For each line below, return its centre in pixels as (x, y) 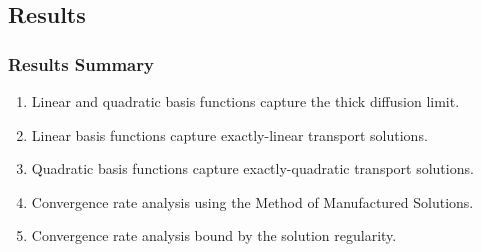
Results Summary (81, 63)
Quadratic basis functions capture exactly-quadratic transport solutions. (252, 168)
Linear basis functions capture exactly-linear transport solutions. (229, 134)
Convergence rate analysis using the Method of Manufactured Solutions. (252, 201)
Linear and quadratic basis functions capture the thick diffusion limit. (245, 101)
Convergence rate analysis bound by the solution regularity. (214, 235)
